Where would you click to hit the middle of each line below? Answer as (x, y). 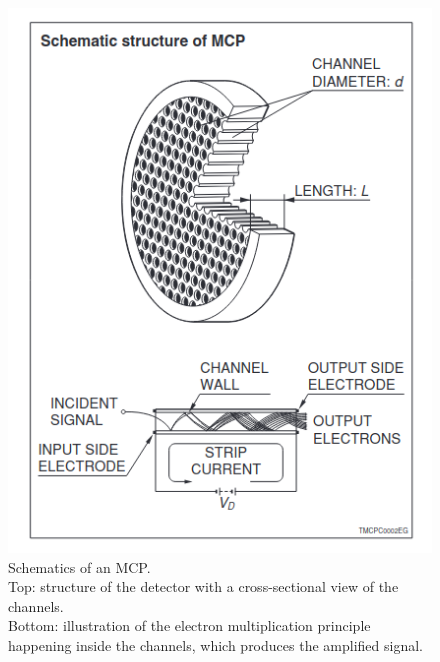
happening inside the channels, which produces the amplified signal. (215, 644)
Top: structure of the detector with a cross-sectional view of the (203, 586)
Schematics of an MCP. (79, 566)
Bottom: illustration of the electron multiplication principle (189, 625)
